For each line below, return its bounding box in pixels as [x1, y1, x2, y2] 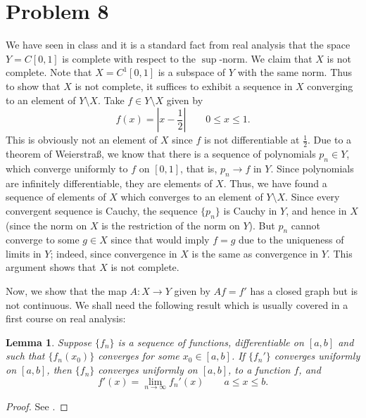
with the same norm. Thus [237, 65, 352, 80]
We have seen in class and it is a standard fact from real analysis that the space [6, 37, 351, 52]
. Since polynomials [270, 160, 354, 175]
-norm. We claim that [219, 51, 313, 65]
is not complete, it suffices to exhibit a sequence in [75, 78, 293, 93]
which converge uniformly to [6, 160, 128, 175]
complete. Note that [6, 65, 92, 80]
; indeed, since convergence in [50, 246, 177, 260]
